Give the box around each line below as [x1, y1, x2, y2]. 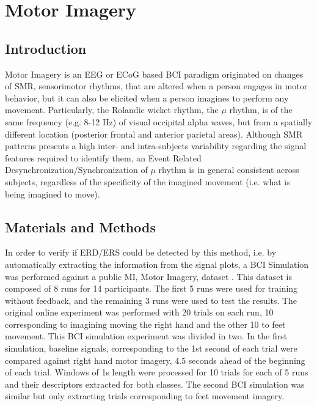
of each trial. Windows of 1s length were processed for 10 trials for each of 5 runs [5, 366, 308, 378]
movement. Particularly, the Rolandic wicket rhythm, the [5, 103, 219, 116]
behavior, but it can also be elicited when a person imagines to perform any [5, 91, 289, 104]
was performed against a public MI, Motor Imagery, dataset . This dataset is [5, 270, 292, 282]
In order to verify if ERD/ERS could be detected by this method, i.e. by [5, 246, 277, 259]
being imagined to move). [5, 187, 100, 200]
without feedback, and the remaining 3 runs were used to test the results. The [5, 293, 297, 306]
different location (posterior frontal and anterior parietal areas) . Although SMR [5, 127, 303, 140]
